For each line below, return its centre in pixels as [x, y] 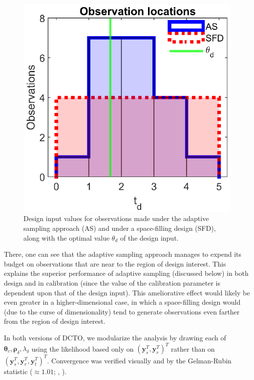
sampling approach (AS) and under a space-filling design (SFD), [120, 228]
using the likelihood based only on [83, 348]
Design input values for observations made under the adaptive [116, 218]
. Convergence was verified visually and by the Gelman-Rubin [139, 360]
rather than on [193, 348]
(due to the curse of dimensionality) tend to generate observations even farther [122, 311]
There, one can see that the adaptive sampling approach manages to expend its [123, 254]
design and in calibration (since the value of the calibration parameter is [112, 282]
